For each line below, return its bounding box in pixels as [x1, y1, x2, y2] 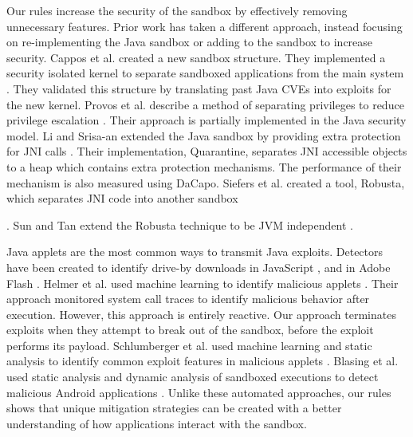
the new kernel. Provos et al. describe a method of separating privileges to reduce [6, 96, 404, 112]
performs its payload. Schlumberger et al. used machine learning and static [6, 337, 372, 353]
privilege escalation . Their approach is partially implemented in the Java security [6, 112, 407, 128]
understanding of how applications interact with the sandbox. [6, 415, 307, 431]
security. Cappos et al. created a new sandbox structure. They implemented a [6, 49, 386, 65]
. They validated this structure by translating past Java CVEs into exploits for [6, 80, 391, 96]
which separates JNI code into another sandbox [6, 190, 238, 207]
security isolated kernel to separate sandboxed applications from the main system [6, 65, 404, 81]
